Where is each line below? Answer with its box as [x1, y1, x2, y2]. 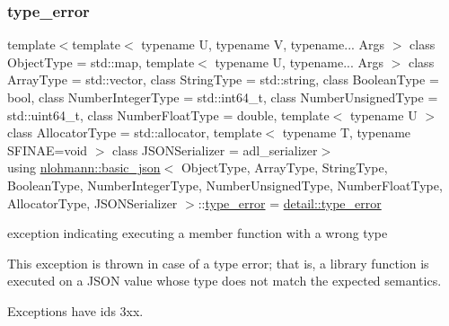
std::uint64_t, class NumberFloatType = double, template [7, 105, 330, 124]
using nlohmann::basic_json [7, 158, 161, 177]
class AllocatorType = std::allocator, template [7, 123, 262, 142]
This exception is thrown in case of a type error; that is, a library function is [7, 253, 429, 272]
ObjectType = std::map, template [7, 52, 195, 71]
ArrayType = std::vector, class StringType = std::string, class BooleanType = [7, 70, 439, 89]
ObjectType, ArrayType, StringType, [180, 158, 388, 177]
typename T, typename [282, 123, 411, 142]
